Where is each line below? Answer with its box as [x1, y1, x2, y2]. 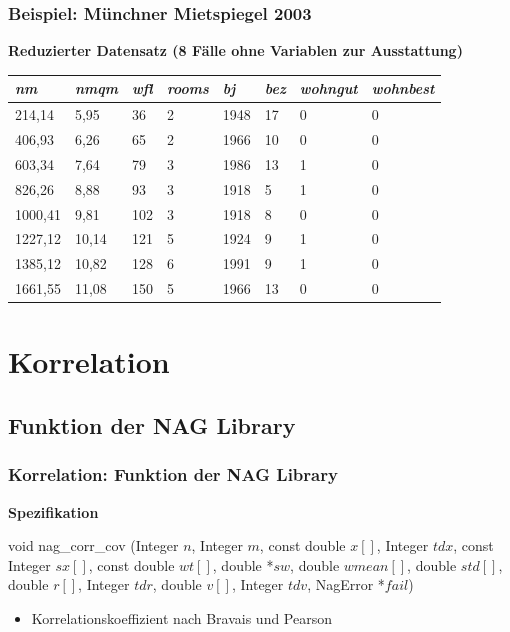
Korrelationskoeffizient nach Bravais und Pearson [31, 607, 333, 628]
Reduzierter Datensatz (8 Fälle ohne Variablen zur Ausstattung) [8, 40, 463, 61]
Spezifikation [8, 501, 99, 522]
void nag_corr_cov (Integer [8, 535, 179, 556]
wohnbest [371, 78, 435, 99]
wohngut [299, 78, 358, 99]
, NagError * [307, 574, 385, 595]
